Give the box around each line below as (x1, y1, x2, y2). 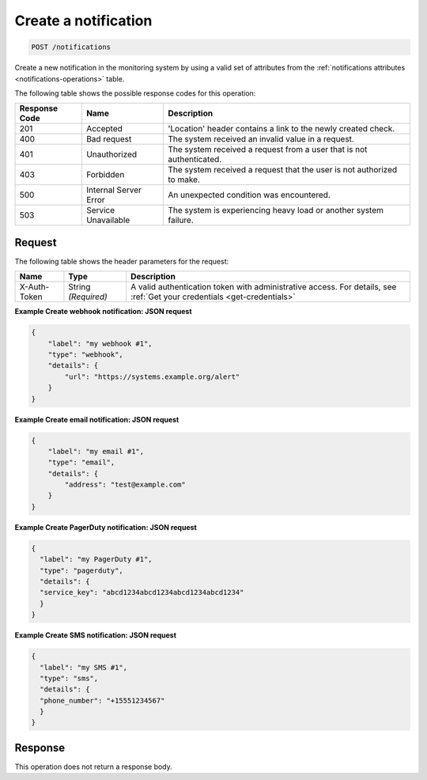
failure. (167, 214, 194, 225)
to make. (167, 174, 201, 185)
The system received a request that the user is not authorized (167, 165, 398, 176)
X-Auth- (19, 282, 50, 293)
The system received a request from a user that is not (167, 144, 368, 155)
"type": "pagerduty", (40, 566, 124, 575)
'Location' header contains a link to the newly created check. (167, 123, 395, 134)
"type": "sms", (40, 673, 99, 683)
